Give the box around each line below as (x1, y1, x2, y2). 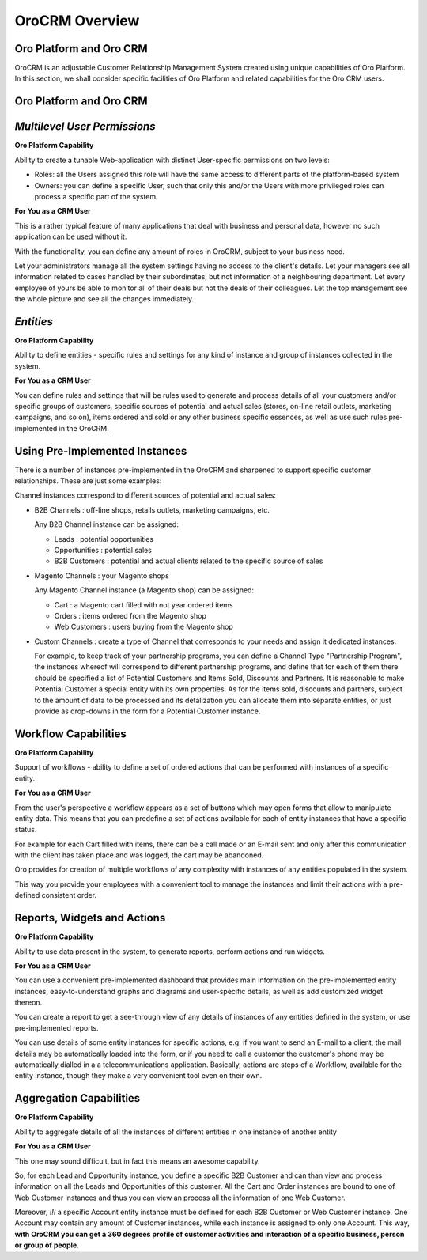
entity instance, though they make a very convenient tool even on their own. (14, 1071, 263, 1080)
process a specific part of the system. (34, 191, 158, 201)
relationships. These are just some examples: (14, 476, 162, 486)
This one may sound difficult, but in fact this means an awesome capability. (14, 1156, 260, 1166)
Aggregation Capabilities (14, 1092, 141, 1105)
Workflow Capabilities (14, 727, 127, 740)
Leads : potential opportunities (54, 534, 154, 543)
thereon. (14, 997, 43, 1008)
